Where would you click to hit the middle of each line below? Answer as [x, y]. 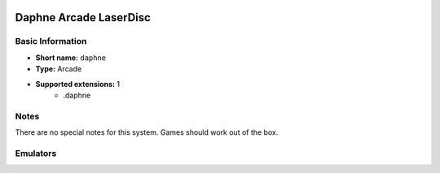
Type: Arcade [59, 69]
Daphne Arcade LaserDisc [83, 17]
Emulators [36, 153]
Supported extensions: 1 [78, 84]
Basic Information [51, 41]
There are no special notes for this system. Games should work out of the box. [147, 132]
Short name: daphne [71, 58]
